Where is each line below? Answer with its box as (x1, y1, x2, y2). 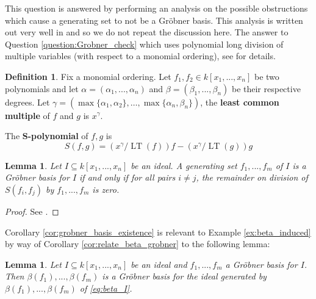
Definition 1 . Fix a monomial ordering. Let (5, 70, 171, 82)
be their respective (231, 82, 301, 95)
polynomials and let (5, 82, 79, 95)
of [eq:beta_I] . (79, 281, 132, 294)
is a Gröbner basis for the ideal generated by (102, 270, 267, 283)
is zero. (92, 182, 120, 195)
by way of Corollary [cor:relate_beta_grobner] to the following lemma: (5, 237, 270, 250)
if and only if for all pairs (79, 171, 176, 184)
